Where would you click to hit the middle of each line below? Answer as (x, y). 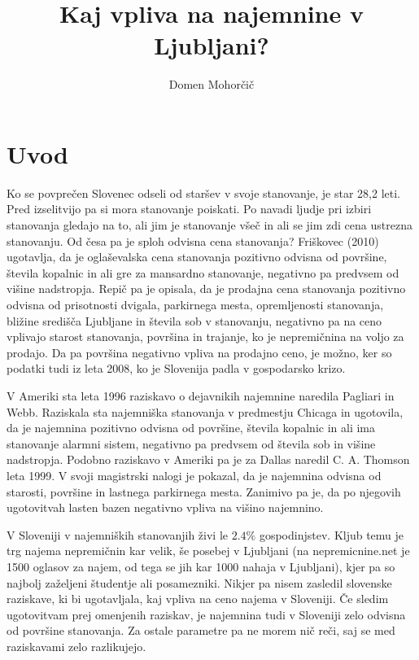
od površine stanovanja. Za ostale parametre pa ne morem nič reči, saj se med (201, 630)
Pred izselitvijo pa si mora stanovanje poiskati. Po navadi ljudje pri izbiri (189, 209)
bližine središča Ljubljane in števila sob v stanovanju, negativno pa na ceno (194, 320)
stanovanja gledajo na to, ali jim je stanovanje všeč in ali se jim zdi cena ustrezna (209, 225)
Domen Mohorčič (212, 84)
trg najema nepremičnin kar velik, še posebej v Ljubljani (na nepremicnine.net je (208, 551)
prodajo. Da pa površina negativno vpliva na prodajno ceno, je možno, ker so (199, 352)
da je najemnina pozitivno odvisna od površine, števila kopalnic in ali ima (191, 428)
